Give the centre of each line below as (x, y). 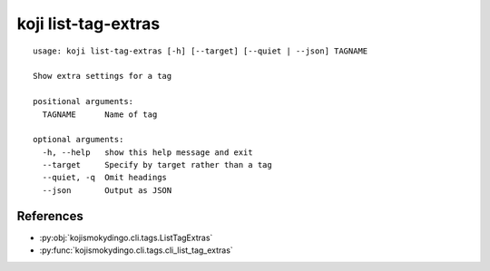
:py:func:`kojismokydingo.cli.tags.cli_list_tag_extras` (136, 250)
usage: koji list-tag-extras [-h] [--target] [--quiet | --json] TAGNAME (201, 51)
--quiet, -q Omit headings (105, 178)
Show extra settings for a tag (103, 76)
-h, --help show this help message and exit (147, 152)
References (50, 216)
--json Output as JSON (107, 190)
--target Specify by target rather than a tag (157, 165)
